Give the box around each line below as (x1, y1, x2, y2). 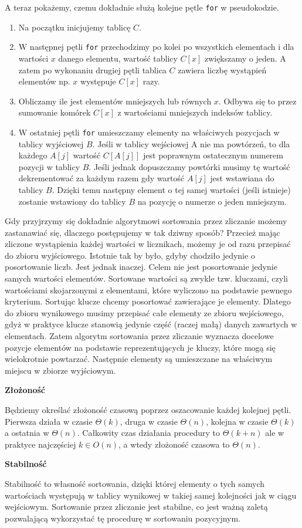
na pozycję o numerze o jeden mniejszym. (137, 195, 287, 207)
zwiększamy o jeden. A (204, 52, 286, 64)
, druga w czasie (120, 415, 178, 427)
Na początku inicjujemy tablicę (18, 21, 131, 33)
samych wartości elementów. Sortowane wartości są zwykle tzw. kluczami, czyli (5, 272, 288, 285)
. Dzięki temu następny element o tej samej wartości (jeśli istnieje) (52, 183, 291, 195)
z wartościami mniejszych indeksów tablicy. (117, 106, 273, 119)
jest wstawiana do (210, 172, 274, 184)
